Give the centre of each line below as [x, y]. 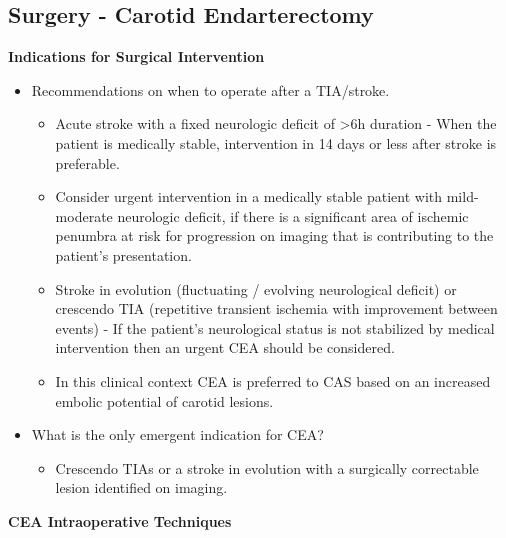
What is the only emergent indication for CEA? [177, 434]
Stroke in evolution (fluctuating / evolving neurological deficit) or [256, 288]
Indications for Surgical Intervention [136, 56]
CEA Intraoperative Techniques [120, 520]
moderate [84, 215]
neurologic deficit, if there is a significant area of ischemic [293, 215]
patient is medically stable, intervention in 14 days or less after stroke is [276, 142]
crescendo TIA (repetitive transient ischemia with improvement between [276, 308]
